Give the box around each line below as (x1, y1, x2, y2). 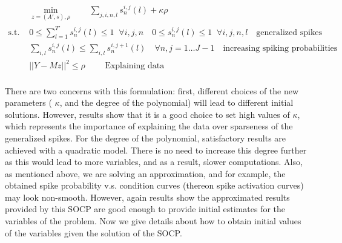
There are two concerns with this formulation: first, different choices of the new (5, 84, 299, 97)
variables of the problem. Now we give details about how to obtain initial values (5, 215, 301, 227)
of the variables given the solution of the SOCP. (5, 226, 182, 239)
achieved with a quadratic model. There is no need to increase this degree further (5, 143, 307, 156)
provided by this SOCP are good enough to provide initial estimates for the (5, 202, 286, 215)
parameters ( (5, 96, 52, 109)
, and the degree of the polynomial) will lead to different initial (59, 96, 294, 109)
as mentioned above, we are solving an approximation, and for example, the (5, 167, 286, 180)
